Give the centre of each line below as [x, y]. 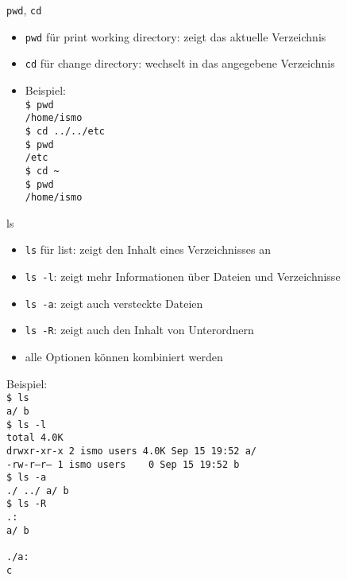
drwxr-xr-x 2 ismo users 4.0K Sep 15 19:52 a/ [131, 451]
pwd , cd [24, 10]
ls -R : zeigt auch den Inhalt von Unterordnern [139, 330]
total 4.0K [35, 438]
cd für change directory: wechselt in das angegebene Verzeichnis [180, 63]
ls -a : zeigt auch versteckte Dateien [114, 303]
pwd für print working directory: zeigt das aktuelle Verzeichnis [175, 36]
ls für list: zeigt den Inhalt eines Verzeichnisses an [148, 249]
